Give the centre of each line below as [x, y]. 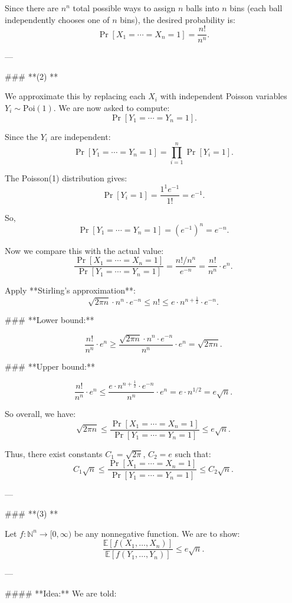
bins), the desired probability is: [178, 19]
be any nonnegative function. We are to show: [157, 533]
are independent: [81, 136]
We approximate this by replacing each [75, 96]
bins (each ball [256, 8]
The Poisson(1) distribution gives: [66, 178]
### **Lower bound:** [50, 320]
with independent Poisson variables [224, 96]
